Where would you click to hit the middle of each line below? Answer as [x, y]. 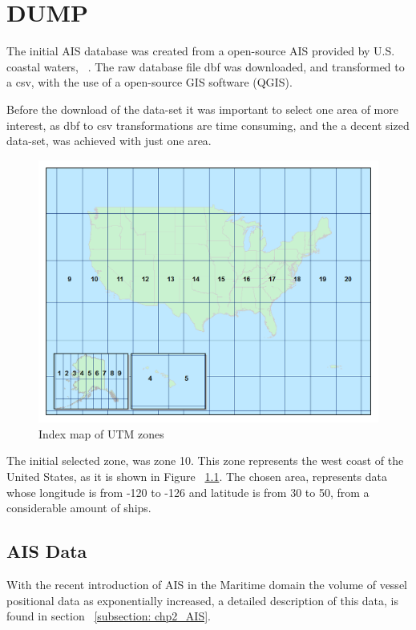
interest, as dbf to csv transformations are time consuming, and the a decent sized [208, 125]
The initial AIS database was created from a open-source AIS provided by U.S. [201, 51]
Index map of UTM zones [101, 433]
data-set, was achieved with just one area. [109, 141]
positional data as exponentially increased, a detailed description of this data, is [203, 600]
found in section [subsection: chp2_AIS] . [109, 616]
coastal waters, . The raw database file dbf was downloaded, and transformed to [206, 66]
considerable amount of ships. [79, 508]
